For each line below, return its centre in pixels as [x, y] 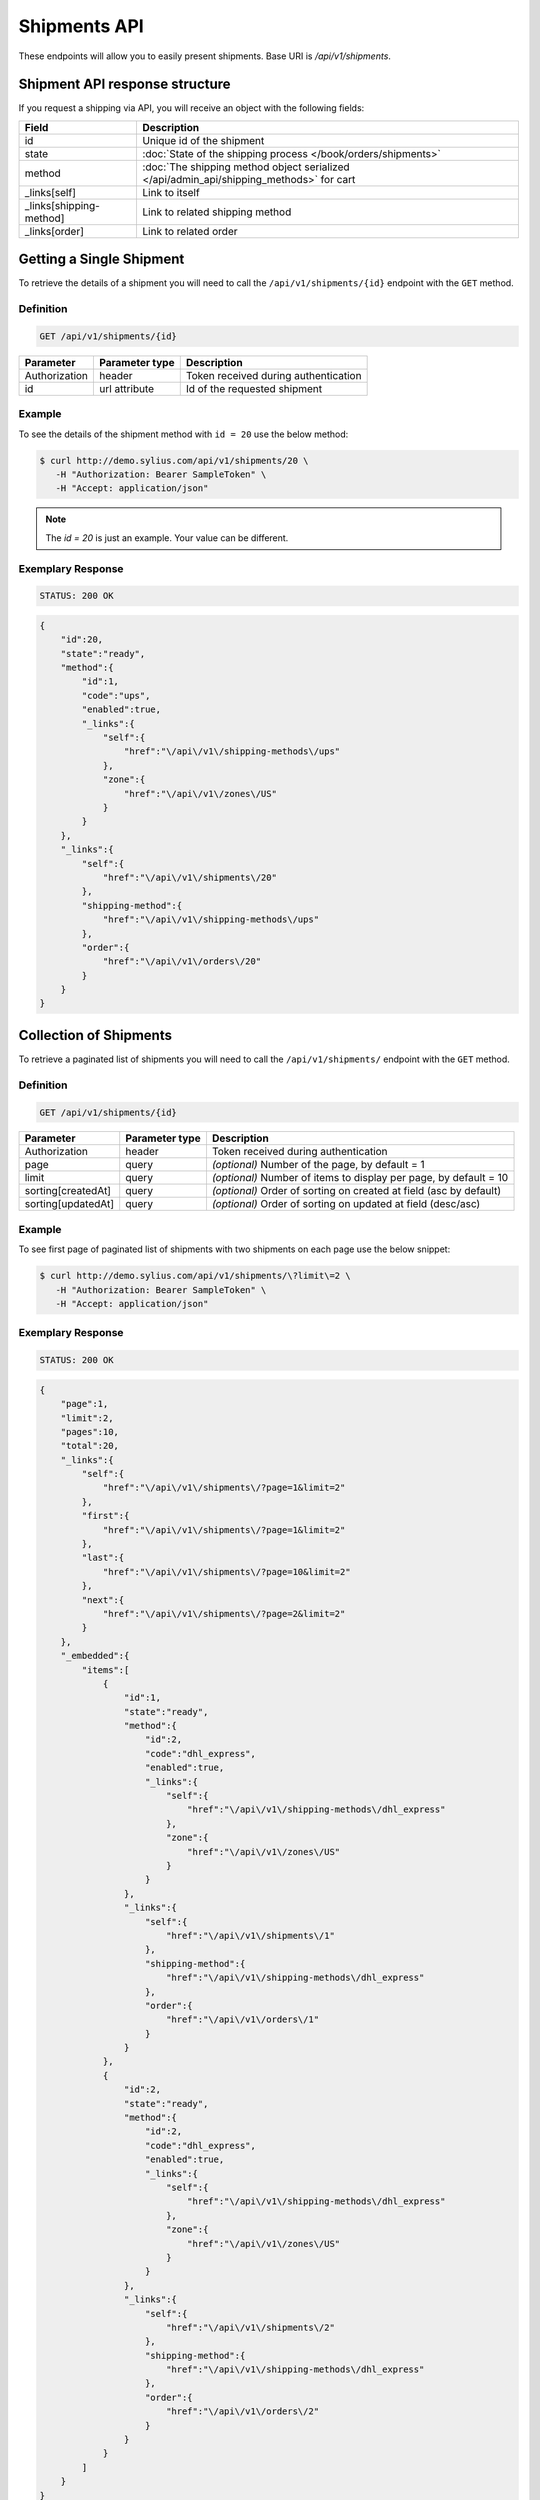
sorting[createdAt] [68, 1191]
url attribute [127, 388]
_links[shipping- [62, 205]
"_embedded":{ [95, 1656]
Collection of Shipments [95, 1035]
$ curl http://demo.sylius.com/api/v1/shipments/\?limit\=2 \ [195, 1276]
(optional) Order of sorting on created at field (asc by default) [356, 1191]
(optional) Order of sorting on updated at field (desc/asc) [346, 1204]
